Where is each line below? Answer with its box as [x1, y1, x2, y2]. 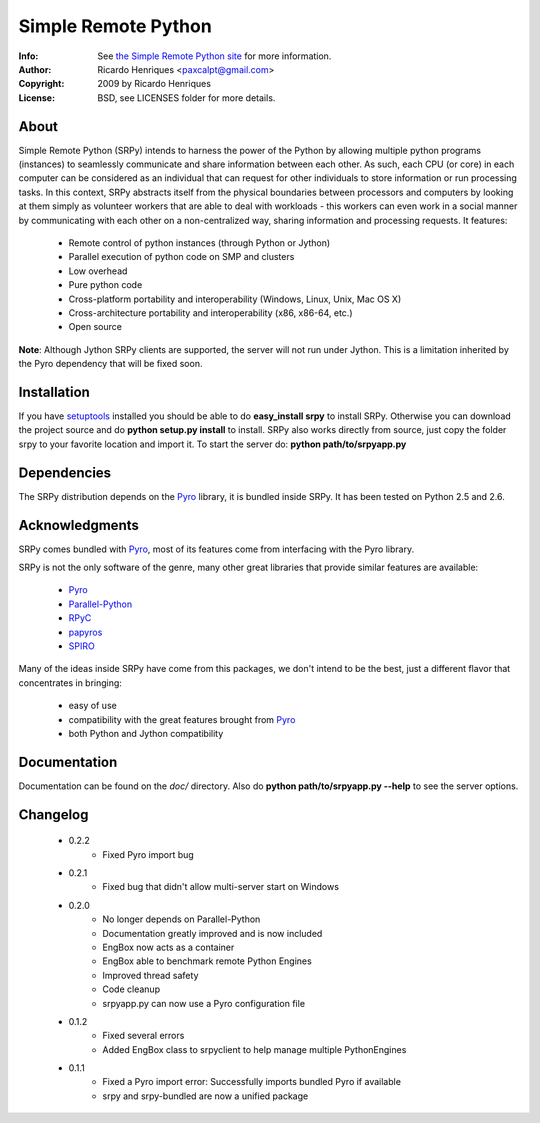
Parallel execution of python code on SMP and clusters [68, 251, 295, 263]
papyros [68, 626, 103, 638]
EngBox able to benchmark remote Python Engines [102, 955, 312, 967]
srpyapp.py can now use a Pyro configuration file [102, 997, 305, 1009]
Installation [18, 383, 90, 400]
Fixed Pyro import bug [102, 848, 194, 860]
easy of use [68, 700, 117, 712]
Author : [18, 63, 52, 75]
